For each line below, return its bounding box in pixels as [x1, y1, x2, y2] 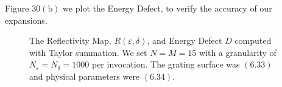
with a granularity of [199, 46, 277, 58]
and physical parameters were [29, 69, 140, 82]
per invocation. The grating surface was [91, 58, 240, 71]
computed [234, 34, 272, 47]
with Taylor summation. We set [29, 46, 147, 58]
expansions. [5, 13, 48, 26]
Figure [5, 2, 29, 14]
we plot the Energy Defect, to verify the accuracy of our [63, 2, 272, 14]
